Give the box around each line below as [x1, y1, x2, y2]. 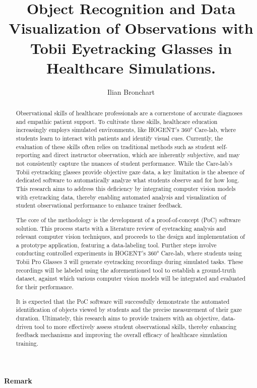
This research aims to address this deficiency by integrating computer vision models [16, 184, 236, 192]
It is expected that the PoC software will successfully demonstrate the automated [16, 297, 230, 305]
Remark [4, 375, 32, 385]
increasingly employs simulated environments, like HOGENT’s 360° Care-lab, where [16, 125, 236, 134]
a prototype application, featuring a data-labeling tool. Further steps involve [16, 240, 217, 249]
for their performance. [16, 283, 74, 291]
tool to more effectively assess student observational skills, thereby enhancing [34, 322, 237, 331]
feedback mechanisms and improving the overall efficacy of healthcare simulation [16, 331, 227, 339]
